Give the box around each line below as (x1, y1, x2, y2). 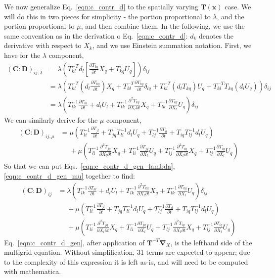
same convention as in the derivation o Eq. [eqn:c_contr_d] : (4, 30, 188, 41)
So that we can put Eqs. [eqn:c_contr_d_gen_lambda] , (4, 161, 175, 171)
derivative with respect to (4, 40, 82, 50)
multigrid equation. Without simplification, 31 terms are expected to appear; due (4, 247, 250, 257)
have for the (4, 49, 41, 60)
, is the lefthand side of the (170, 237, 252, 247)
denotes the (198, 30, 234, 41)
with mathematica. (4, 266, 61, 277)
